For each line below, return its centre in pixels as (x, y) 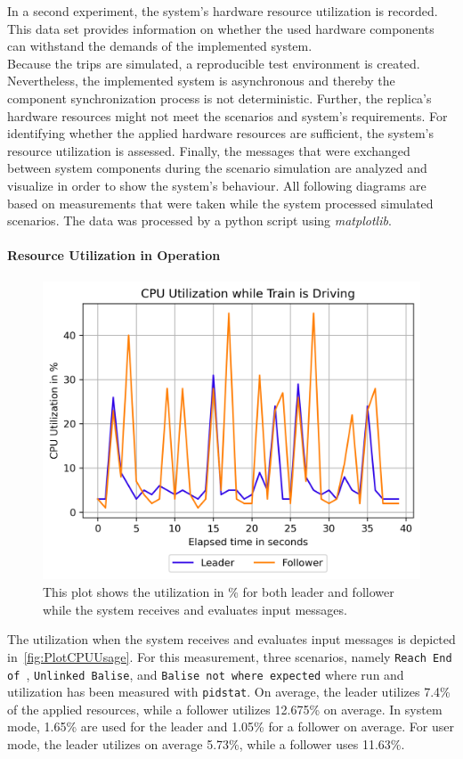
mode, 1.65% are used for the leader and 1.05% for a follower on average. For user (231, 726)
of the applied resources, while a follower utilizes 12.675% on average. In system (225, 709)
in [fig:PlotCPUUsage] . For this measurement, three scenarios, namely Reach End (230, 656)
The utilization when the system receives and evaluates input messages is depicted (231, 639)
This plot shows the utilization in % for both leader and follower (219, 592)
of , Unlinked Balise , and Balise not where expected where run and (206, 674)
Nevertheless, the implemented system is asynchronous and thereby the (201, 81)
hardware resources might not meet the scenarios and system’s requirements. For (227, 115)
